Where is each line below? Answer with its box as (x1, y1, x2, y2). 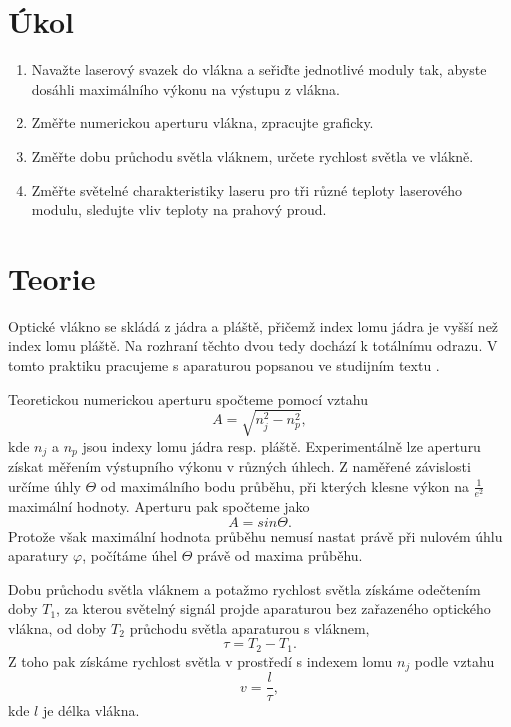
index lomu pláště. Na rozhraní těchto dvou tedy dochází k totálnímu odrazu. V (8, 335, 498, 356)
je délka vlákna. (42, 700, 140, 721)
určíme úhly (8, 475, 81, 496)
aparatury (8, 545, 69, 566)
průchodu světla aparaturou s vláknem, (129, 617, 370, 638)
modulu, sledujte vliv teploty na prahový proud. (31, 199, 327, 220)
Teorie (8, 257, 96, 298)
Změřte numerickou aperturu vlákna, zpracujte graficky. (31, 112, 374, 133)
